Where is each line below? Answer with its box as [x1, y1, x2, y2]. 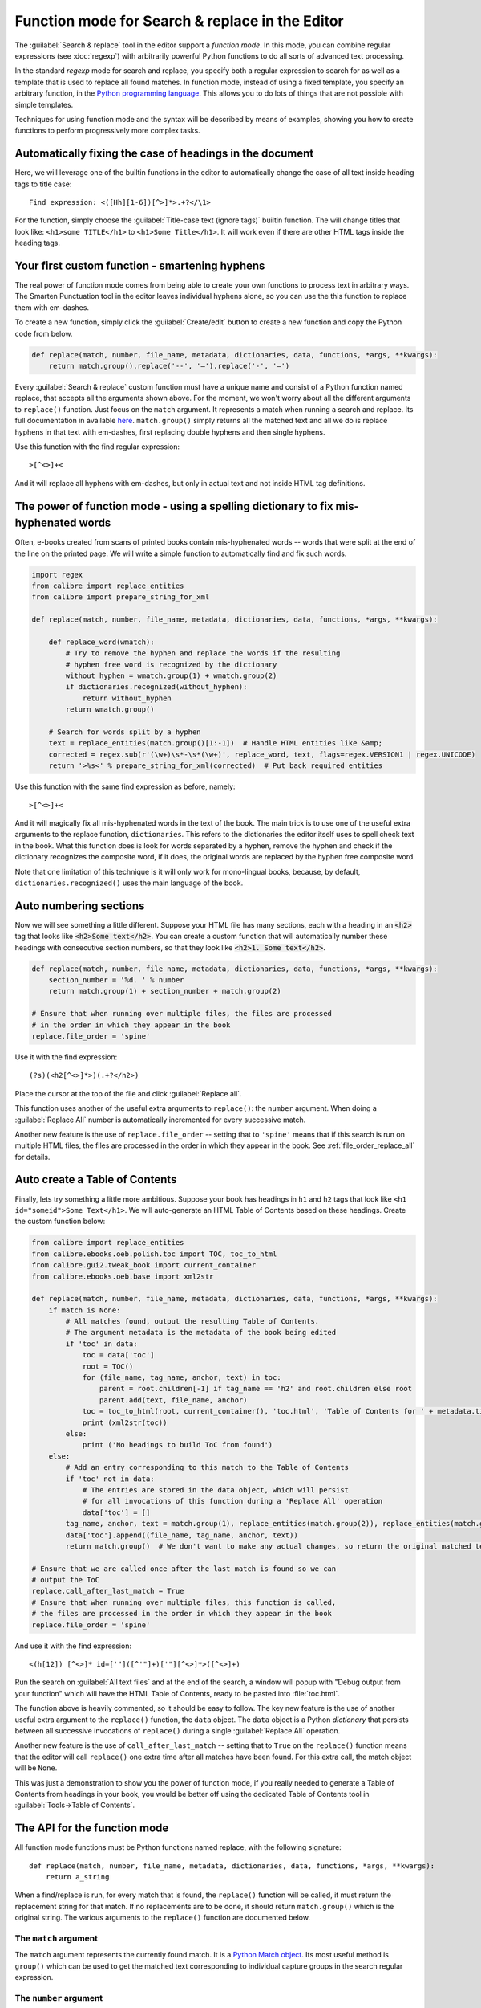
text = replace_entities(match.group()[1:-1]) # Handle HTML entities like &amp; [48, 739, 383, 748]
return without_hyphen [82, 693, 172, 703]
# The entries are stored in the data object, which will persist [82, 1485, 349, 1494]
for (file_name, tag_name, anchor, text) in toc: [82, 1373, 281, 1382]
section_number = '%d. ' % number [48, 976, 184, 984]
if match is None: [48, 1305, 121, 1315]
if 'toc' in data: [65, 1339, 138, 1349]
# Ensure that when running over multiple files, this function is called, [31, 1598, 337, 1606]
